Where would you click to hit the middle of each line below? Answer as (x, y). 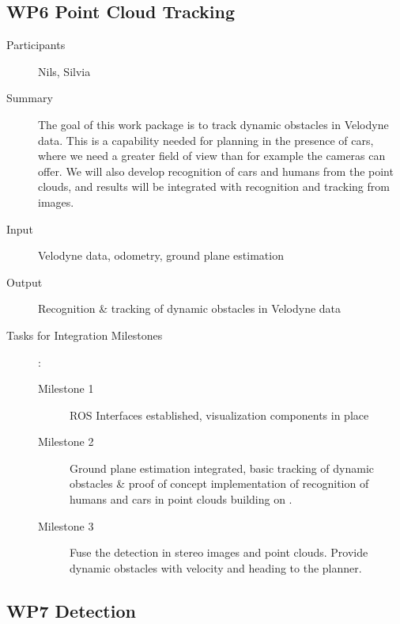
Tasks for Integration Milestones (85, 335)
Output (25, 282)
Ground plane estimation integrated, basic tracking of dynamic (222, 468)
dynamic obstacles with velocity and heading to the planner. (216, 567)
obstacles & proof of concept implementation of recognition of (219, 483)
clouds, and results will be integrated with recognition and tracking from (214, 186)
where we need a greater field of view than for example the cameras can (212, 156)
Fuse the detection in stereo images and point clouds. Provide (219, 552)
